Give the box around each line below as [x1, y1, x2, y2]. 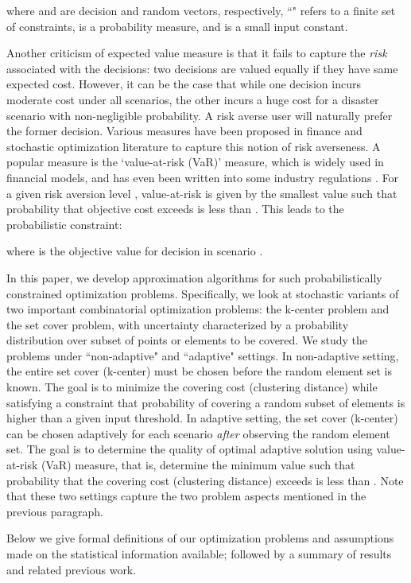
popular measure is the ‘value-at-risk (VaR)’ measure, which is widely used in [6, 154, 384, 170]
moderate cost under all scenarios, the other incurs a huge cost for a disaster [6, 91, 379, 107]
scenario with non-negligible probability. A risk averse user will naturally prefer [6, 107, 393, 123]
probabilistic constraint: [6, 216, 122, 232]
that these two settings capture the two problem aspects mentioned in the [6, 488, 366, 504]
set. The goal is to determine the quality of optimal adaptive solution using [6, 441, 373, 457]
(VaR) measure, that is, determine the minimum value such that [41, 457, 355, 473]
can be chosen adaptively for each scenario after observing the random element [6, 425, 390, 441]
